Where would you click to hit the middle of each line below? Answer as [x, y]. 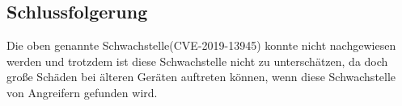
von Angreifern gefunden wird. [82, 92]
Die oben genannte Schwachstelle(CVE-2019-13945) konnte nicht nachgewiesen [201, 45]
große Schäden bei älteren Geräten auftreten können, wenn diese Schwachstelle [201, 77]
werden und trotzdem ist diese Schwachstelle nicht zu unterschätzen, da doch [197, 61]
